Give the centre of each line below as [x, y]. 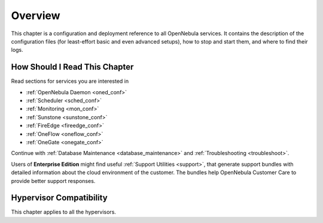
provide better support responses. [53, 181]
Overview [36, 16]
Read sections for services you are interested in [70, 81]
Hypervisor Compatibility [59, 198]
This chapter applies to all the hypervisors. [64, 212]
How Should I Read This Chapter [72, 67]
